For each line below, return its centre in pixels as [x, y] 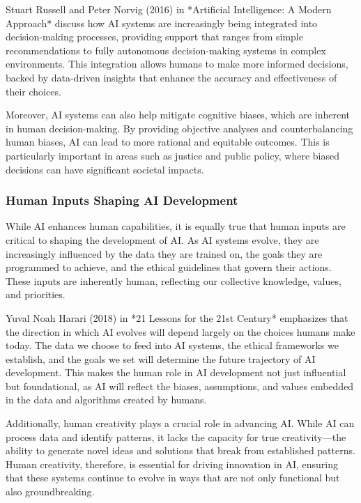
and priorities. [36, 294]
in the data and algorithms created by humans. [106, 400]
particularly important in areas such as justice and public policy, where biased [172, 155]
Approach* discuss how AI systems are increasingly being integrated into [162, 23]
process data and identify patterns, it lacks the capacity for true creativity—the [176, 436]
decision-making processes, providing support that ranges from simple [154, 37]
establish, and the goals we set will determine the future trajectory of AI [161, 358]
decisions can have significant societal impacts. [105, 169]
